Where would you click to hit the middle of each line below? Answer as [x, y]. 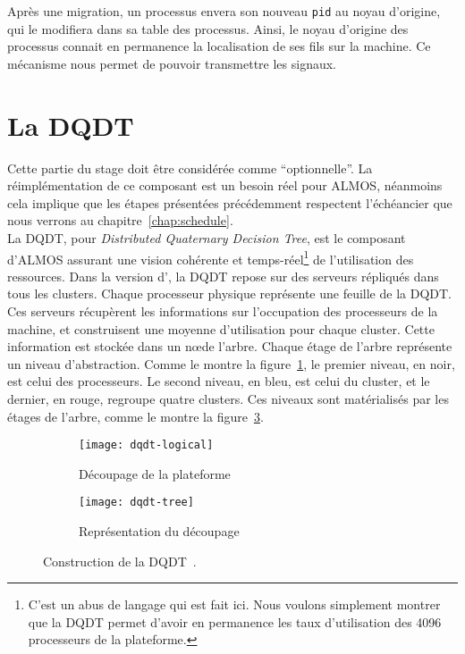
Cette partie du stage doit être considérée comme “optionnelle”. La [190, 168]
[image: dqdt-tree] [136, 503]
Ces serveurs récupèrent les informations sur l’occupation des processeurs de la [223, 310]
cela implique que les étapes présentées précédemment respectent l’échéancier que [230, 202]
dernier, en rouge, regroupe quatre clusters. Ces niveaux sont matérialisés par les [228, 398]
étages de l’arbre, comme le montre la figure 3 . [135, 416]
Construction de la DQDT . [120, 561]
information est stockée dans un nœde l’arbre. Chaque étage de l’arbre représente [230, 346]
